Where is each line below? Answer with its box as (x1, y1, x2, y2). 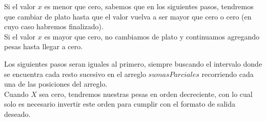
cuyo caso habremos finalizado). (4, 21, 104, 32)
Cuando (4, 88, 29, 99)
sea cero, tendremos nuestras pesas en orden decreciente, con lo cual (39, 88, 253, 99)
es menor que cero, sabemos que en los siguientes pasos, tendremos (44, 1, 254, 11)
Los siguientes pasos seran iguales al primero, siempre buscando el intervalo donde (4, 58, 262, 69)
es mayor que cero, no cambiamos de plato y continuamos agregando (44, 31, 259, 42)
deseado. (4, 108, 31, 119)
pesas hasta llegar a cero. (4, 41, 83, 52)
